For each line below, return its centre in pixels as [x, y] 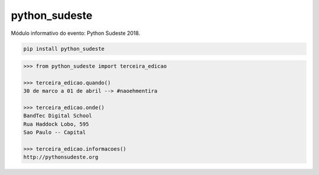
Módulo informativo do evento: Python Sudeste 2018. [76, 33]
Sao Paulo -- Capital [55, 132]
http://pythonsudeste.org [61, 157]
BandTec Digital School [58, 116]
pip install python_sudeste [64, 48]
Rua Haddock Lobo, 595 [56, 124]
